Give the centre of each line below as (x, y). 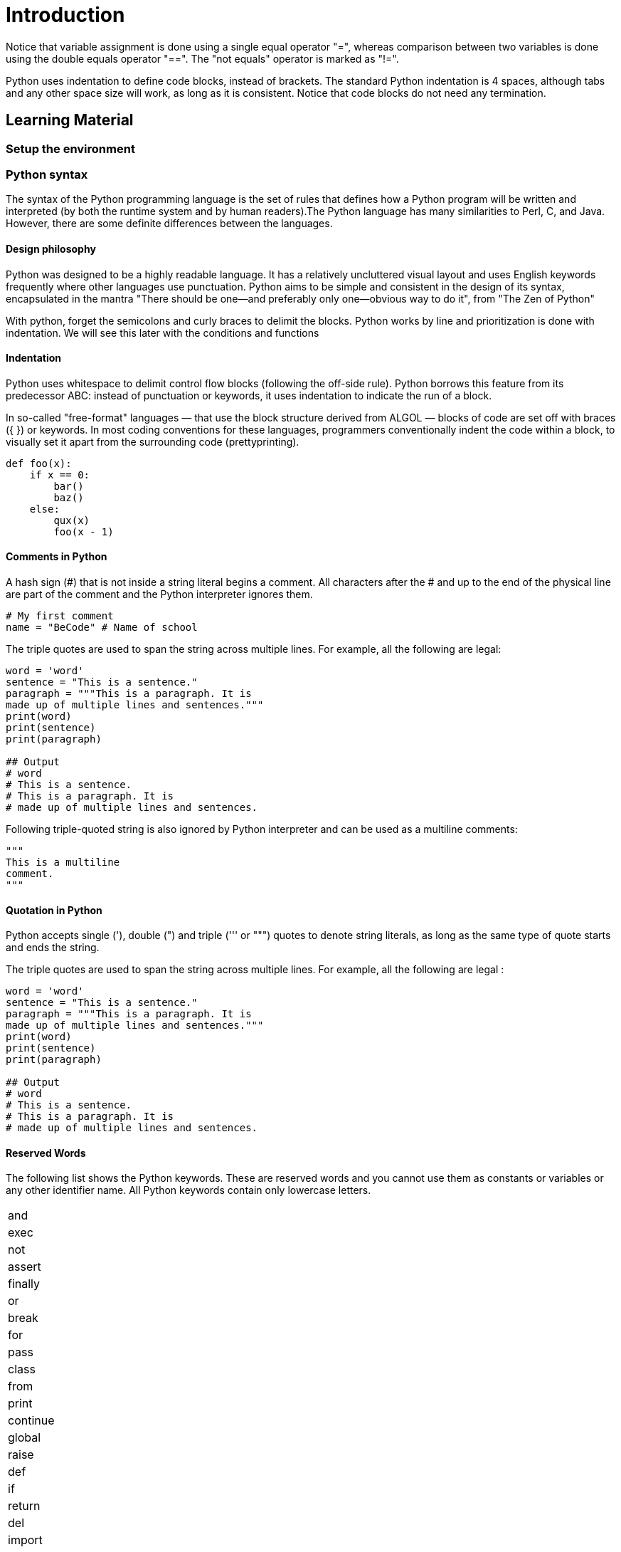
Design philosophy (51, 248)
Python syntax (47, 174)
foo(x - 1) (84, 531)
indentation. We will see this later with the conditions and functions (163, 332)
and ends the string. (53, 948)
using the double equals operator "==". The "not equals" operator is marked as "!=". (202, 58)
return (24, 1506)
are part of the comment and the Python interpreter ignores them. (159, 594)
